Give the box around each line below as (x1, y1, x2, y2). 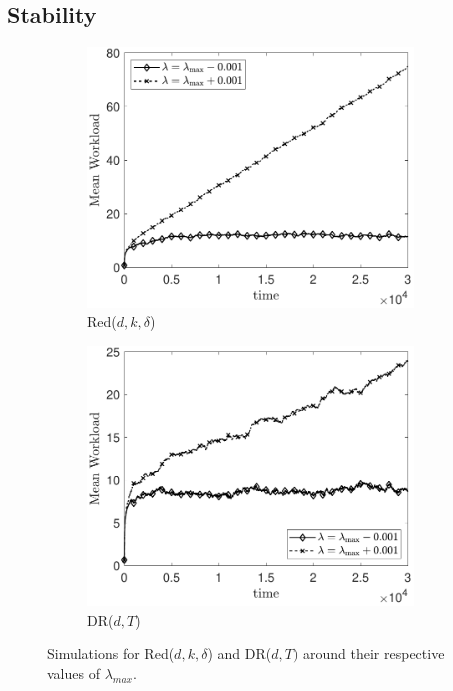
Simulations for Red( (47, 643, 175, 664)
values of (47, 662, 100, 683)
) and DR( (207, 643, 272, 664)
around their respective (302, 643, 445, 664)
